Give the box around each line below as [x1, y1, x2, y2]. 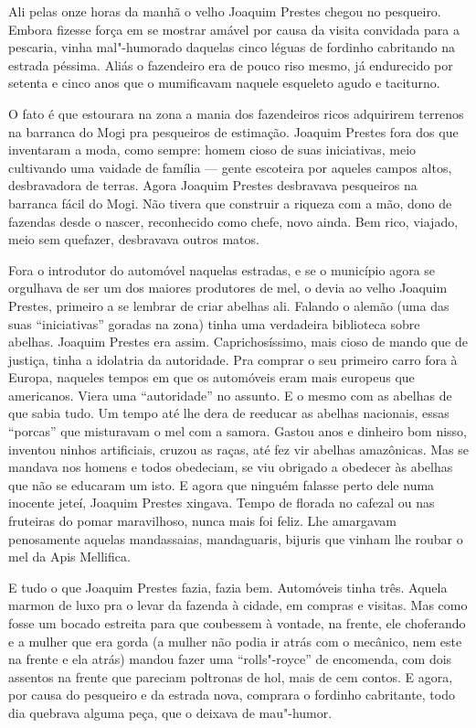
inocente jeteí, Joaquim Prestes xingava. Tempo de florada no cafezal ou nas [8, 493, 435, 512]
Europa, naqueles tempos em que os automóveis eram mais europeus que [8, 368, 415, 387]
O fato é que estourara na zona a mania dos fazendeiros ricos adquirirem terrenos [8, 103, 464, 123]
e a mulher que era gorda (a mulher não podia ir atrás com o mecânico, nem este [8, 631, 462, 650]
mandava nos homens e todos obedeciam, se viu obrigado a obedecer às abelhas [8, 457, 453, 476]
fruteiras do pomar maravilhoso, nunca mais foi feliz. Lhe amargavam [8, 511, 397, 530]
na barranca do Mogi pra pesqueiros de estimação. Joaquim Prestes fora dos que [8, 122, 459, 141]
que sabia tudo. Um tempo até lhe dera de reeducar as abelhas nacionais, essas [8, 403, 450, 423]
